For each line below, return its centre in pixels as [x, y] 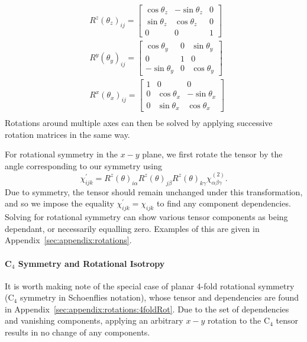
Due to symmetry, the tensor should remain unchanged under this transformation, [154, 191]
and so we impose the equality [59, 203]
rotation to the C [239, 320]
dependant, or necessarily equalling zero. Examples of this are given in [132, 228]
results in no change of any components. [77, 332]
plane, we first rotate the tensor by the [212, 154]
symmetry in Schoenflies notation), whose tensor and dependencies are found [159, 297]
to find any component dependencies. [224, 203]
